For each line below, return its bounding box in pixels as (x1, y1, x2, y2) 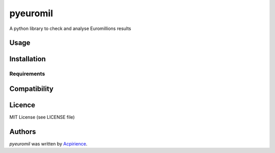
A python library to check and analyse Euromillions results (9, 25, 131, 32)
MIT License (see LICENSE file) (9, 114, 75, 120)
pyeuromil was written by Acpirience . (9, 140, 88, 147)
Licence (9, 101, 36, 109)
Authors (9, 127, 36, 136)
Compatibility (9, 84, 53, 93)
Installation (9, 55, 46, 64)
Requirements (9, 70, 45, 77)
